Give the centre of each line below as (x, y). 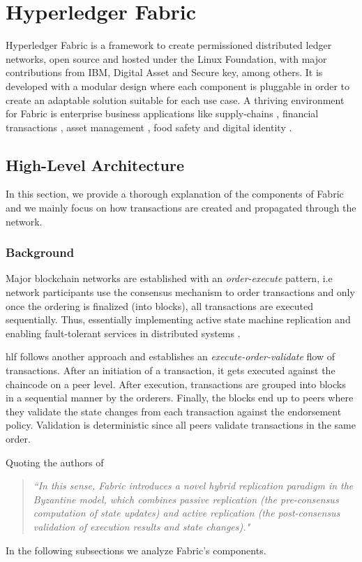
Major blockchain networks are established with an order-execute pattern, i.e (169, 278)
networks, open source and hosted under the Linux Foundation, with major (166, 58)
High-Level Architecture (95, 164)
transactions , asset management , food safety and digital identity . (149, 127)
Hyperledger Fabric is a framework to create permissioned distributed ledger (169, 45)
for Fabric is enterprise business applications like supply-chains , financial (162, 113)
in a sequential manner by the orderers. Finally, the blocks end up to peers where (180, 398)
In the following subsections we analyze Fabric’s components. (136, 550)
